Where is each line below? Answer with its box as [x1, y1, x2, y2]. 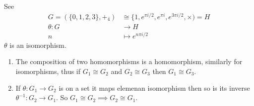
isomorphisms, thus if [15, 66, 81, 76]
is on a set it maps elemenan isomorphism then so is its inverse [59, 82, 250, 93]
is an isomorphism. [9, 39, 66, 50]
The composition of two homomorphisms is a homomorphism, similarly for [15, 56, 243, 67]
